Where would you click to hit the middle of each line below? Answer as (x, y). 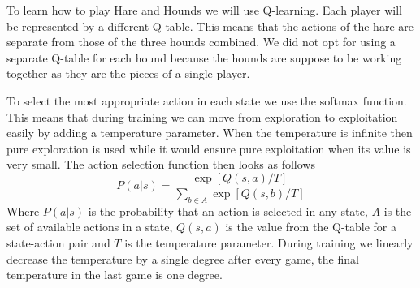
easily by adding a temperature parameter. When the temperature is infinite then (210, 133)
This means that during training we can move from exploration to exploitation (202, 116)
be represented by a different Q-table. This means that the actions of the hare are (210, 26)
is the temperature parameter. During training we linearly (269, 242)
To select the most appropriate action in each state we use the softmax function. (207, 100)
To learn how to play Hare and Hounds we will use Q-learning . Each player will (205, 10)
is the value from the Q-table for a (311, 227)
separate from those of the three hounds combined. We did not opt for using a (201, 42)
